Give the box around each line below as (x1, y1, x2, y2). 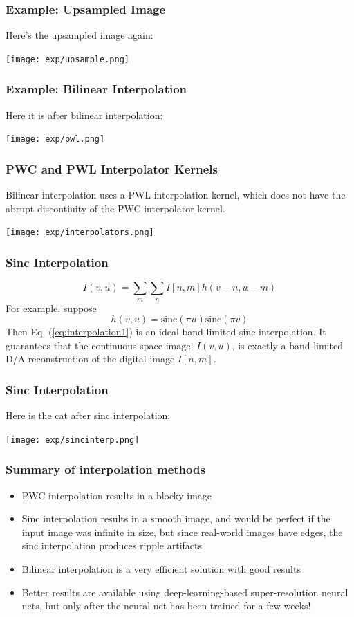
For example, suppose (6, 300, 97, 315)
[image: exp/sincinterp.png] (6, 434, 140, 445)
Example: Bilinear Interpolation (6, 80, 187, 98)
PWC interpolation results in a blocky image (21, 488, 212, 502)
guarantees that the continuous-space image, (6, 338, 194, 352)
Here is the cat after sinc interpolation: (6, 408, 171, 423)
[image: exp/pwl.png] (6, 134, 105, 145)
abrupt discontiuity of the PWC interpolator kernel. (6, 201, 225, 215)
